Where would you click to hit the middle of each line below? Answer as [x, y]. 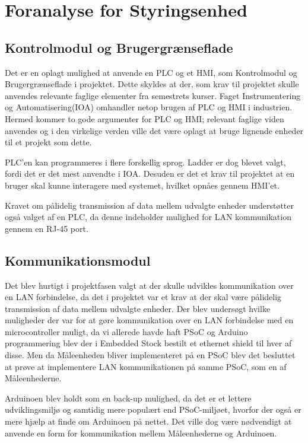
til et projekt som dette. [48, 142]
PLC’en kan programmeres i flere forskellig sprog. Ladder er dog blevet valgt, [145, 162]
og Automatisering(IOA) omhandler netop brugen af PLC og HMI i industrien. [149, 107]
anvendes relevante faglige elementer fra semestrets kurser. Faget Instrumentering [153, 95]
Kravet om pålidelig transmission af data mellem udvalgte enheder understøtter [150, 205]
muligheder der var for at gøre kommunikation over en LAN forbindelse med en [149, 320]
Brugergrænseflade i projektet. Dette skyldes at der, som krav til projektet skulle [152, 84]
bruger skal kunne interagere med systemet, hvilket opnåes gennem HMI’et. [142, 185]
